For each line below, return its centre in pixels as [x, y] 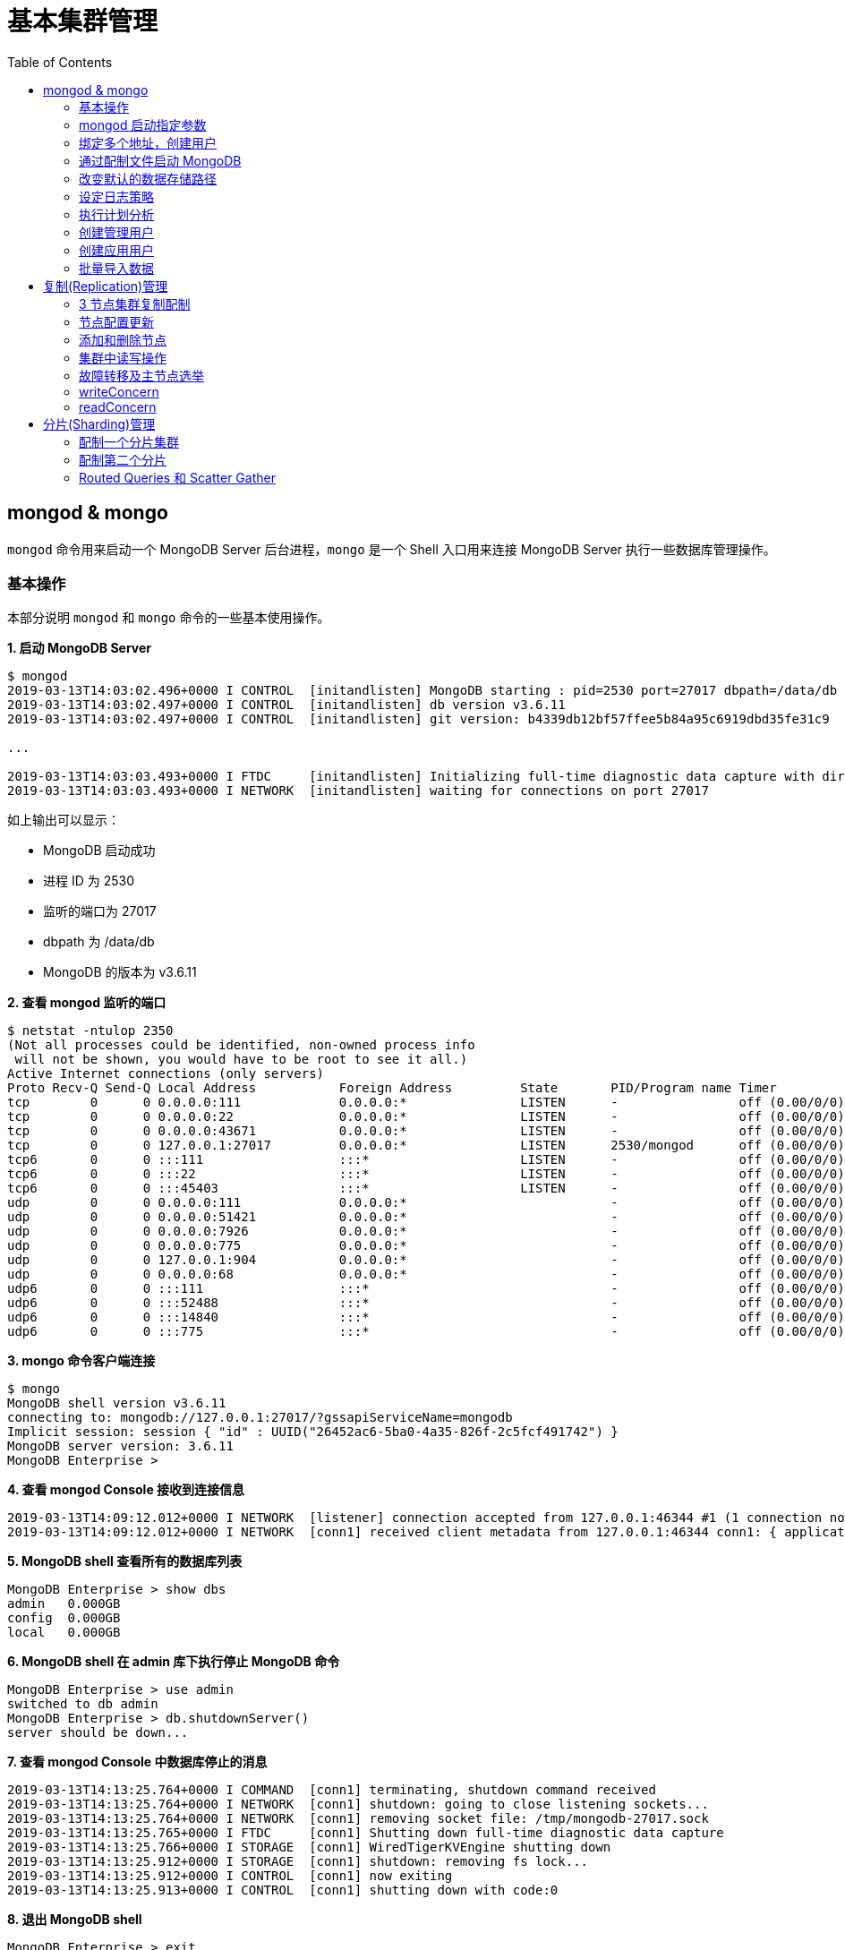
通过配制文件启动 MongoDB [160, 160]
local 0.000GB [64, 1633]
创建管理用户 [116, 232]
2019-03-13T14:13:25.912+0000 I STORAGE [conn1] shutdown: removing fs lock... [298, 1862]
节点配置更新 [116, 321]
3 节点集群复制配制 [135, 304]
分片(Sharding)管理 [99, 423]
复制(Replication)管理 [106, 286]
